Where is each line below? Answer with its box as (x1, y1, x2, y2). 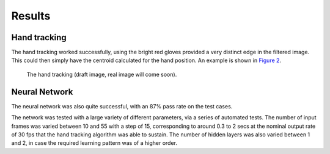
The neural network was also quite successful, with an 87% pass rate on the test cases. (11, 102, 233, 110)
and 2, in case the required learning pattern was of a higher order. (11, 139, 177, 147)
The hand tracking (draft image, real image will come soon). (26, 71, 177, 78)
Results (11, 9, 51, 23)
